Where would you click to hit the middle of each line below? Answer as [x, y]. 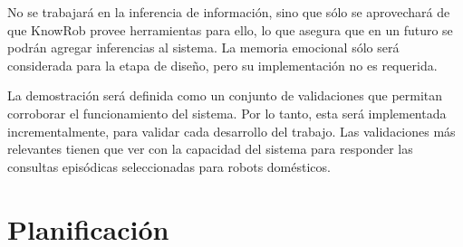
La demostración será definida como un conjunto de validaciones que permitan [225, 95]
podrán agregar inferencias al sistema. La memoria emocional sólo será [203, 47]
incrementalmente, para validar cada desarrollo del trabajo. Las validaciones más [231, 131]
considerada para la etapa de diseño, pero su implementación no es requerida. [222, 65]
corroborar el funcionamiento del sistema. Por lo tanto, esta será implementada [227, 113]
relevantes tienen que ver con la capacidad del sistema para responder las [210, 149]
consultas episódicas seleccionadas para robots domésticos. [169, 166]
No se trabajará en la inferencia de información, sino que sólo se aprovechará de [229, 12]
